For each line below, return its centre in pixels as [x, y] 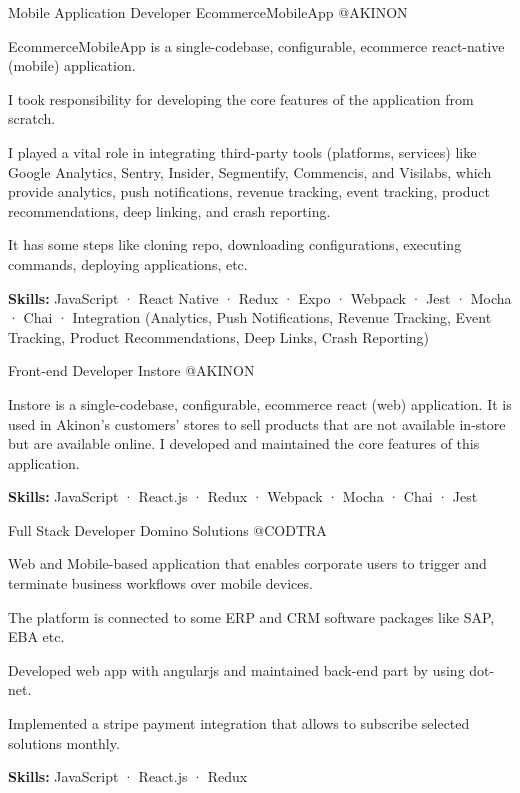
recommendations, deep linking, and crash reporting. [169, 210]
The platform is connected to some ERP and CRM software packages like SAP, [251, 616]
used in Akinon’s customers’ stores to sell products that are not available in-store [257, 423]
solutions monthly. [64, 742]
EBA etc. [36, 636]
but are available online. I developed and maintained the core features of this [244, 443]
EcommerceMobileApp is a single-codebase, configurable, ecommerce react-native [256, 45]
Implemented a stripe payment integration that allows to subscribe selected [239, 723]
